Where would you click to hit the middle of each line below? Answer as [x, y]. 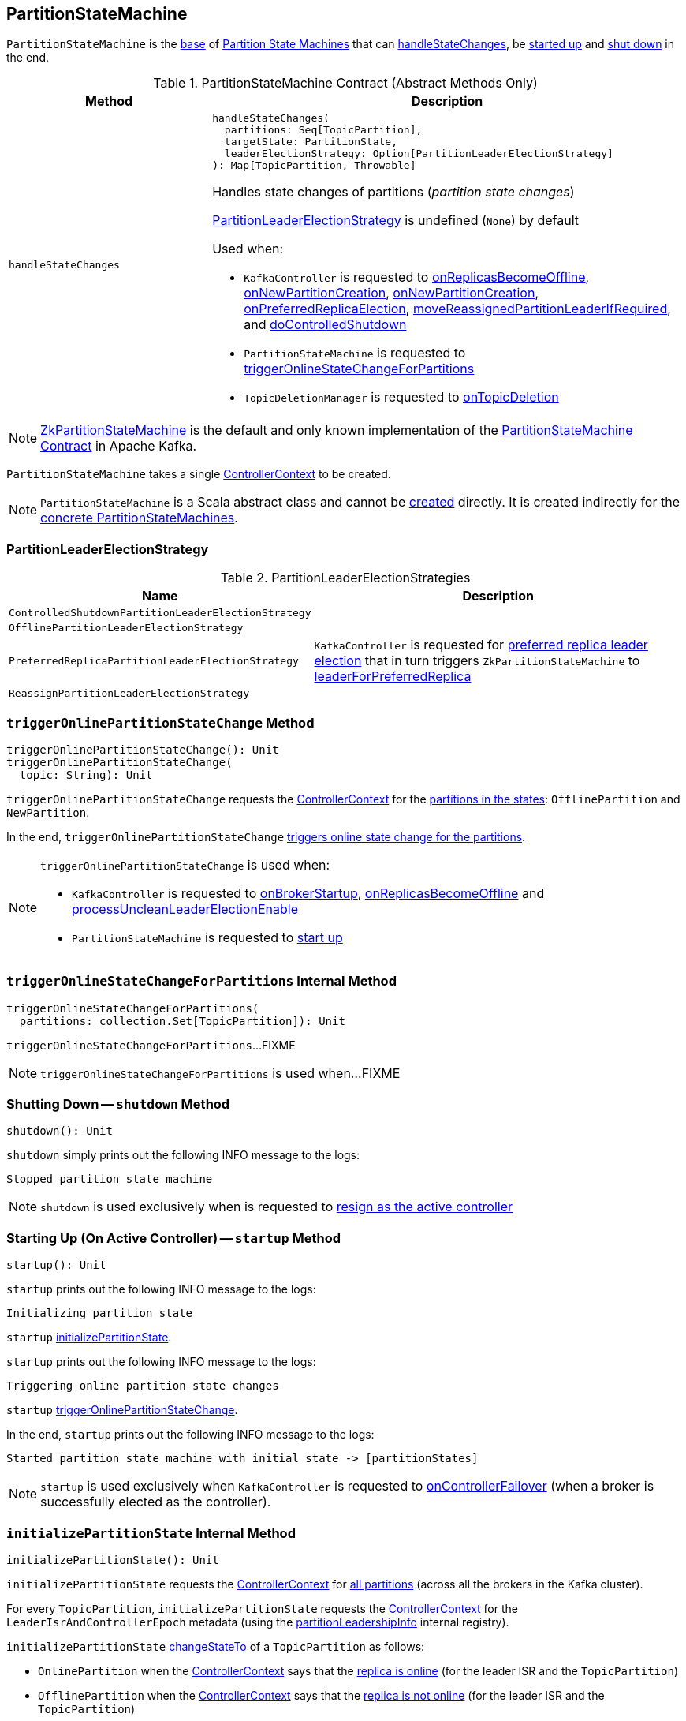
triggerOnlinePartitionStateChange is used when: [185, 864]
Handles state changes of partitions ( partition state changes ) [393, 192]
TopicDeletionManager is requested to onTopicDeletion [401, 397]
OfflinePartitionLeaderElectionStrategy [126, 628]
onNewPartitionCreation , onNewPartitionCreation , [391, 293]
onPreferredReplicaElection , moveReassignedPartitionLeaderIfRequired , [457, 309]
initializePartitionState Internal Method [151, 1533]
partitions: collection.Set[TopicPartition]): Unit [182, 1021]
